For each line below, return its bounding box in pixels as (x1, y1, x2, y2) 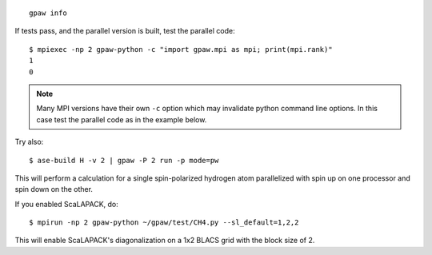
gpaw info (29, 9, 67, 18)
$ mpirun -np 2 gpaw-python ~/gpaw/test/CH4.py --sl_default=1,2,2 (29, 218, 299, 227)
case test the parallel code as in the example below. (36, 114, 207, 124)
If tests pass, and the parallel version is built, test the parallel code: (14, 26, 235, 36)
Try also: (14, 137, 44, 147)
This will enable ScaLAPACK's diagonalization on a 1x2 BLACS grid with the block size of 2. (14, 236, 315, 245)
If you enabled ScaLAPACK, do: (14, 199, 119, 209)
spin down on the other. (14, 185, 94, 194)
